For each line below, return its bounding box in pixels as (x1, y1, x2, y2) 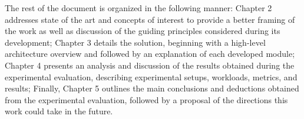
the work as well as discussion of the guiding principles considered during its (5, 25, 280, 37)
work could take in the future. (5, 105, 113, 117)
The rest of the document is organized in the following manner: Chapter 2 (5, 2, 272, 13)
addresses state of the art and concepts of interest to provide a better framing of (5, 13, 295, 25)
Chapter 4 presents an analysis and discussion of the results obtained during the (5, 59, 295, 71)
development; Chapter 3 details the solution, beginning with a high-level (5, 36, 266, 48)
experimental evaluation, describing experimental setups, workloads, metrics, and (5, 70, 298, 83)
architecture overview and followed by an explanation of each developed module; (5, 47, 295, 60)
